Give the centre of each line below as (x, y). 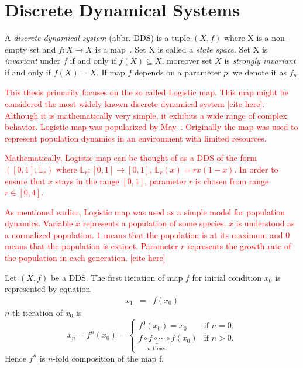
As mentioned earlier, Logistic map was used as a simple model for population (145, 211)
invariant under (33, 61)
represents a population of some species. (154, 223)
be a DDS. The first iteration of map (117, 277)
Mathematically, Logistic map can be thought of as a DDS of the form (131, 158)
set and (43, 49)
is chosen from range (232, 180)
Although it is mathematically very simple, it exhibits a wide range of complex (146, 115)
